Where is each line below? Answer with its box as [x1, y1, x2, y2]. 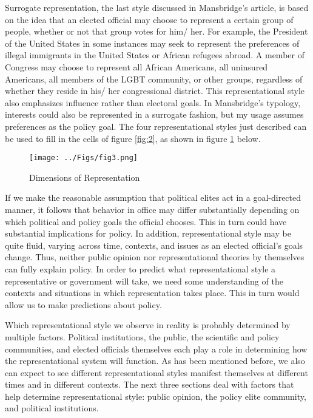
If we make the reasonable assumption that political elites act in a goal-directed [5, 191, 301, 204]
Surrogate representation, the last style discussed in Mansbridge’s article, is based [5, 1, 309, 13]
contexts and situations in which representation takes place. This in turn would [5, 286, 300, 299]
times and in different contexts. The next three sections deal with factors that [5, 378, 294, 391]
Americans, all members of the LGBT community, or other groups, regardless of [5, 72, 303, 85]
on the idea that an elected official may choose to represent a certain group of [5, 13, 294, 25]
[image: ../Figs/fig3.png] [29, 153, 138, 163]
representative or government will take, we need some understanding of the [5, 274, 283, 287]
